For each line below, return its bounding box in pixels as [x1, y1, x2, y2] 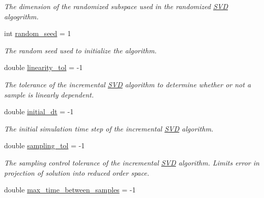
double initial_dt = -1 [4, 106, 74, 117]
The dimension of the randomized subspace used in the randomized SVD [4, 1, 228, 11]
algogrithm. [4, 11, 39, 21]
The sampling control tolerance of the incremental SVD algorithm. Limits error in [4, 157, 259, 168]
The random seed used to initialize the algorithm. [4, 45, 157, 55]
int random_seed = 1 [4, 28, 71, 39]
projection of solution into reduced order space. [4, 167, 150, 178]
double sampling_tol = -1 [4, 140, 85, 151]
